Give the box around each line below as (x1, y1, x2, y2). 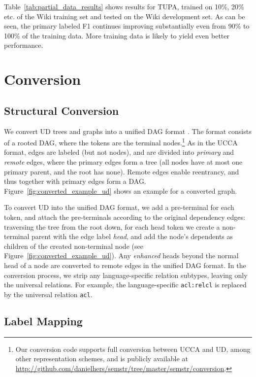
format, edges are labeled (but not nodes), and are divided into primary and (4, 147, 234, 157)
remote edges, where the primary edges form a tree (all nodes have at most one (4, 156, 243, 167)
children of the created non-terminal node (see (4, 240, 143, 251)
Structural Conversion (4, 103, 119, 118)
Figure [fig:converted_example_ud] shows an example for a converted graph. (4, 185, 237, 196)
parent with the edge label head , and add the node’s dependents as (32, 231, 233, 241)
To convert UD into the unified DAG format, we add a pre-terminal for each (4, 202, 234, 212)
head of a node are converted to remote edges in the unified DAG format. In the (4, 260, 246, 270)
